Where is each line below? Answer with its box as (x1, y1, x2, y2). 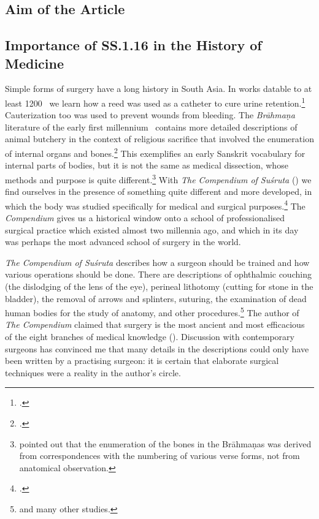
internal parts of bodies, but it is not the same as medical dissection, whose (5, 159, 288, 172)
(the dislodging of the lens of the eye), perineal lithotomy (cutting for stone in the (5, 279, 313, 292)
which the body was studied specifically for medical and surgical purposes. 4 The (5, 197, 306, 212)
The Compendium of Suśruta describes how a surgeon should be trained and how (5, 256, 310, 268)
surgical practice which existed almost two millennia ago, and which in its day (5, 223, 299, 236)
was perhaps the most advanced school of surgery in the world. (5, 235, 241, 248)
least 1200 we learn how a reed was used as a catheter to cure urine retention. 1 (5, 94, 306, 109)
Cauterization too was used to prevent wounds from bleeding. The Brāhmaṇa (5, 108, 295, 121)
